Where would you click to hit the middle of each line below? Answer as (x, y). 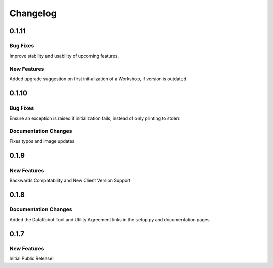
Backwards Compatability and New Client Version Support (70, 180)
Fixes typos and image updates (42, 141)
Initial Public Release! (32, 259)
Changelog (33, 13)
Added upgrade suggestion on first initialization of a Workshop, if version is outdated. (98, 79)
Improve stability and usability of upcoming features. (64, 56)
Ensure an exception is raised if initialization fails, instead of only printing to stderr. (95, 118)
